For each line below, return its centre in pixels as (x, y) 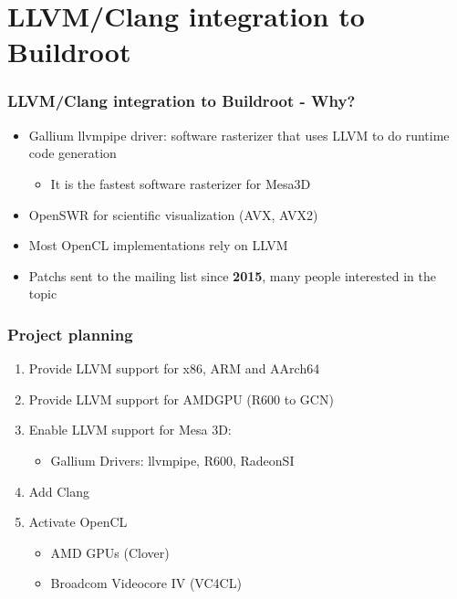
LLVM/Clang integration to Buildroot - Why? (182, 101)
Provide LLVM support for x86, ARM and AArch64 (174, 368)
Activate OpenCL (78, 522)
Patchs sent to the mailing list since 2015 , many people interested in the (232, 275)
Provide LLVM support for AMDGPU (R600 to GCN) (181, 399)
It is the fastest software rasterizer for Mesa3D (181, 183)
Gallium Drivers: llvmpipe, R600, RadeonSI (172, 460)
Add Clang (59, 491)
